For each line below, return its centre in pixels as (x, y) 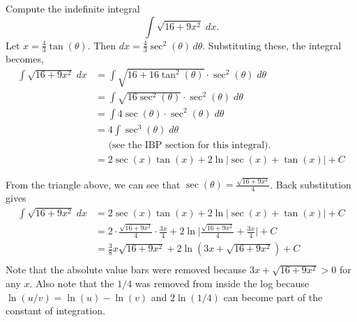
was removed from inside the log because (222, 283)
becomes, (25, 59)
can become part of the (273, 297)
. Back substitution (311, 184)
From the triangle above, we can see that (93, 184)
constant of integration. (55, 311)
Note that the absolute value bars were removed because (126, 269)
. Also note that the (72, 283)
